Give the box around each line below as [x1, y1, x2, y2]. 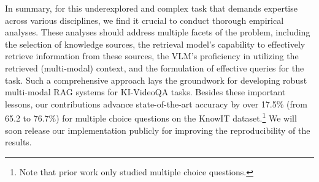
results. [5, 136, 32, 148]
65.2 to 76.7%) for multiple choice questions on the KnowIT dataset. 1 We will [5, 110, 297, 124]
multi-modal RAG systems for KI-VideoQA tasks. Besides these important [5, 86, 286, 98]
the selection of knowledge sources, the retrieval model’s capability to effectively [5, 37, 306, 50]
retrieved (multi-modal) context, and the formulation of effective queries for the [5, 61, 304, 74]
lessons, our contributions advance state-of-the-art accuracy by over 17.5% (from [5, 97, 307, 110]
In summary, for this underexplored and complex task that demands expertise [5, 2, 298, 14]
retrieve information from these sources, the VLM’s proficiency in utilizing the [5, 49, 299, 62]
